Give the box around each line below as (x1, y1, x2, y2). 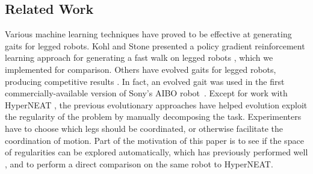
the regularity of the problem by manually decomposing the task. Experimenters (5, 110, 302, 123)
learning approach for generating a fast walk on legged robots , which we (5, 51, 273, 64)
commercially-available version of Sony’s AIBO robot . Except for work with (5, 87, 288, 99)
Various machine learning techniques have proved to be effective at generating (5, 28, 292, 40)
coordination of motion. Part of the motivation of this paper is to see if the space (5, 134, 304, 146)
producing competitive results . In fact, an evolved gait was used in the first (5, 75, 285, 87)
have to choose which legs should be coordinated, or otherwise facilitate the (5, 122, 284, 134)
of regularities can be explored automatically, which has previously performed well (5, 146, 308, 158)
